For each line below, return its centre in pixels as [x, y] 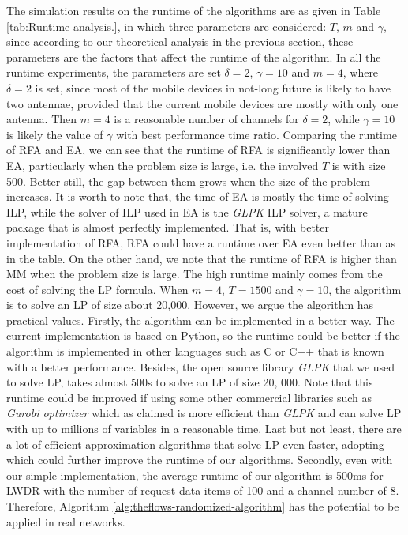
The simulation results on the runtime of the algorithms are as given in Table [194, 10]
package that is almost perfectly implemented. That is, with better [168, 227]
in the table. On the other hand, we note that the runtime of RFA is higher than [202, 258]
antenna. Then [42, 119]
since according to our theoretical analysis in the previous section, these [180, 41]
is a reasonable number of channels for [206, 119]
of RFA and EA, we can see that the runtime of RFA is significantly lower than [198, 150]
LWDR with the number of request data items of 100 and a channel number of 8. [203, 490]
